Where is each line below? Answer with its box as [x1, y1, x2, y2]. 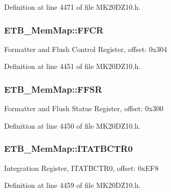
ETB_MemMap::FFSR [4, 82, 102, 95]
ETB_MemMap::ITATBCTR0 [4, 142, 133, 155]
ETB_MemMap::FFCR [4, 23, 103, 36]
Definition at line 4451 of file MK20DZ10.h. [4, 61, 141, 72]
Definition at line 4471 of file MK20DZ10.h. [4, 2, 141, 12]
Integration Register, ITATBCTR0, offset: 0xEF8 [4, 162, 159, 173]
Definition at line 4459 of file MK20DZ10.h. [4, 180, 141, 190]
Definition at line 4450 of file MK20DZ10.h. [4, 120, 141, 131]
